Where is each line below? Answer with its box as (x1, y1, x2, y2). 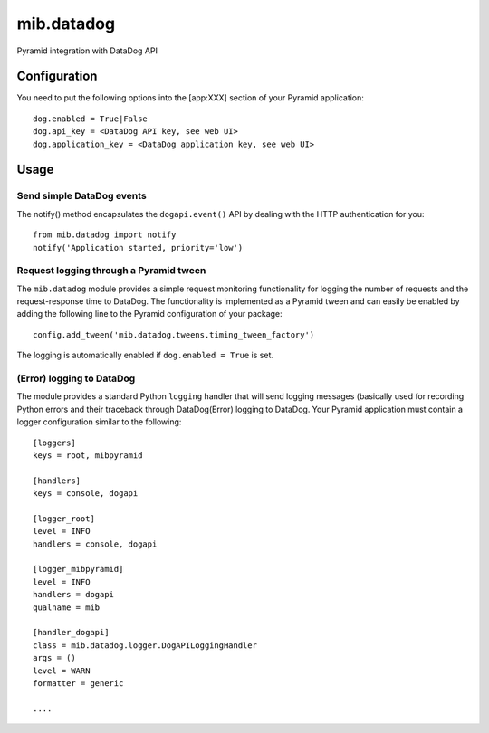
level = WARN (33, 665, 91, 676)
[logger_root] (33, 513, 95, 524)
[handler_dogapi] (33, 627, 110, 638)
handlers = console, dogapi (33, 538, 158, 549)
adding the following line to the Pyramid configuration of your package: (16, 309, 283, 319)
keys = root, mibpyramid (33, 450, 143, 461)
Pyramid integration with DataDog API (16, 45, 158, 56)
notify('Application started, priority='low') (33, 243, 244, 252)
